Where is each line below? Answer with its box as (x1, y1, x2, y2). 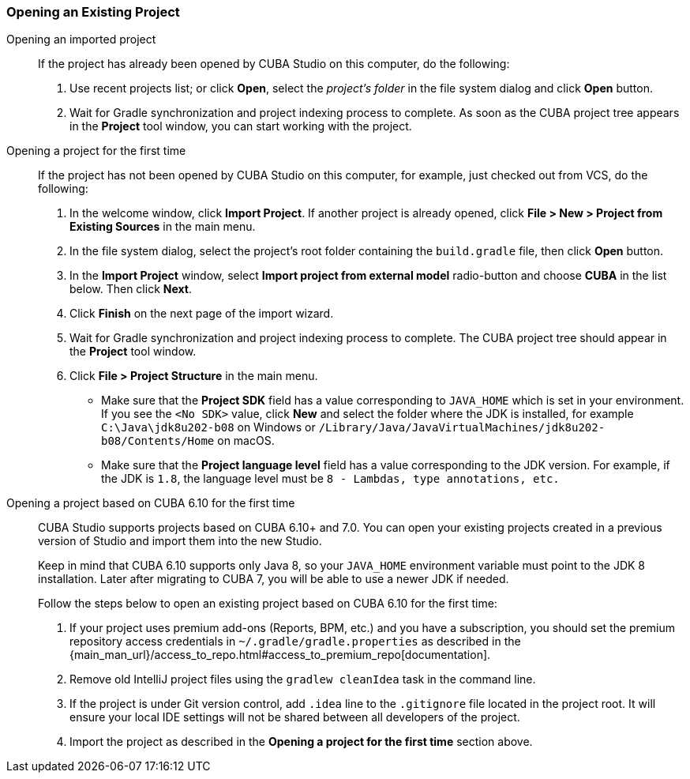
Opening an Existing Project (6, 4, 180, 20)
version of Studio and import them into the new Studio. (38, 534, 322, 548)
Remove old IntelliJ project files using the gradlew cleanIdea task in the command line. (69, 672, 536, 687)
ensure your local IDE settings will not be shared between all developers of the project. (69, 710, 520, 724)
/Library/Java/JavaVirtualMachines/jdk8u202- (318, 421, 606, 435)
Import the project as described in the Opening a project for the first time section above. (69, 735, 533, 749)
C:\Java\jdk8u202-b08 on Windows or (101, 420, 316, 435)
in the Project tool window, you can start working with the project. (69, 119, 412, 134)
